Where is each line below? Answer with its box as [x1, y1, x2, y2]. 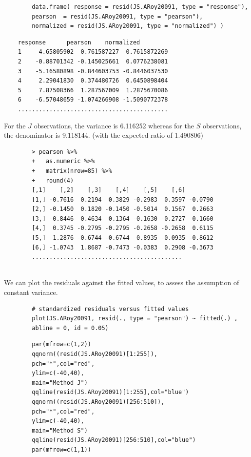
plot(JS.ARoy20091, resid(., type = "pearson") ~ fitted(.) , [32, 315, 238, 322]
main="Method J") [32, 379, 88, 386]
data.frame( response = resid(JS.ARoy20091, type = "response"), [32, 3, 249, 10]
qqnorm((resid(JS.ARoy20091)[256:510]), [32, 398, 165, 405]
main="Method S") [32, 427, 88, 434]
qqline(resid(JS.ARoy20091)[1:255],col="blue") [32, 389, 189, 396]
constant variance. [4, 287, 58, 297]
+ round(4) [32, 177, 74, 184]
